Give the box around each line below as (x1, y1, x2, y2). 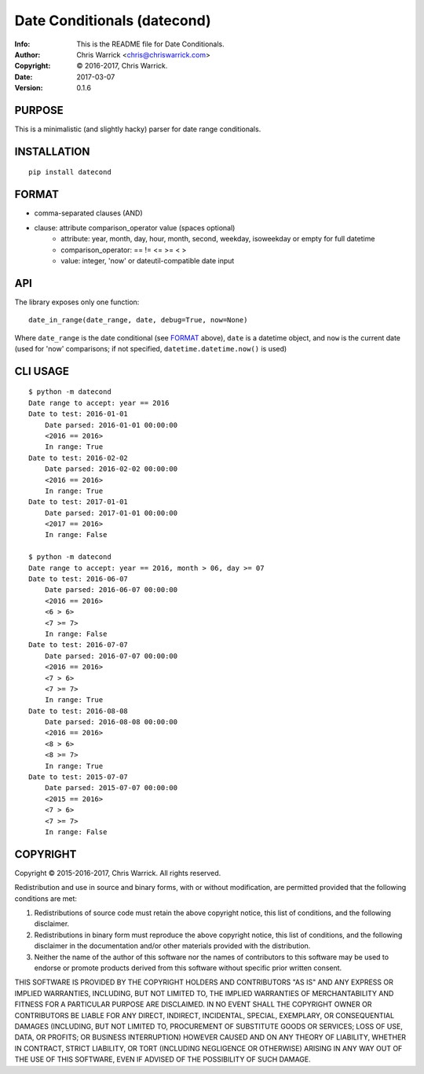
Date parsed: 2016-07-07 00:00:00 (44, 651, 178, 660)
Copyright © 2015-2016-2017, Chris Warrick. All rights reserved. (14, 868, 221, 877)
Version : (14, 83, 43, 93)
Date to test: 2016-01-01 (28, 410, 129, 418)
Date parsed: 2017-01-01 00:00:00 (44, 508, 178, 517)
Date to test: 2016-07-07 (28, 641, 129, 649)
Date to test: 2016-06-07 (28, 575, 129, 583)
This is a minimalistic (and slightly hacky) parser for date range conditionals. (14, 124, 261, 134)
